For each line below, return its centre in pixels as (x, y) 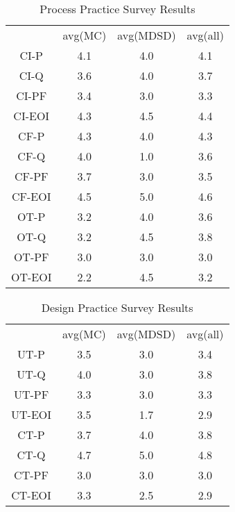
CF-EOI (32, 196)
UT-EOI (32, 414)
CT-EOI (31, 495)
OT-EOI (32, 277)
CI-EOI (32, 116)
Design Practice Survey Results (117, 307)
